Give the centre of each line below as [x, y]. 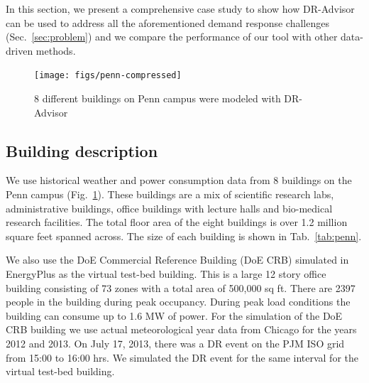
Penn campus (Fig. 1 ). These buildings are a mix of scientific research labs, [170, 194]
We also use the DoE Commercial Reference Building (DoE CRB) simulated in [177, 260]
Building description [82, 150]
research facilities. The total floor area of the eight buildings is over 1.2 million [177, 222]
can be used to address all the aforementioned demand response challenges [167, 22]
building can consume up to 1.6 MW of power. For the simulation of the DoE [174, 315]
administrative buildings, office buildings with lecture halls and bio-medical [169, 208]
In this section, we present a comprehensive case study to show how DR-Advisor [180, 9]
